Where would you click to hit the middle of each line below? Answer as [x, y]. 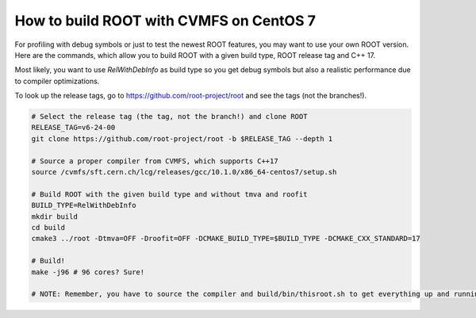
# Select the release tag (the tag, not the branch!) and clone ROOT [169, 117]
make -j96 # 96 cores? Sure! [88, 272]
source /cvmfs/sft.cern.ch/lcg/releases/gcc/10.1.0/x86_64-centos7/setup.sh [184, 172]
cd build [48, 227]
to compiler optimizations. [57, 81]
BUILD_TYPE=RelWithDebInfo [84, 205]
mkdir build [55, 216]
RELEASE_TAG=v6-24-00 [73, 128]
